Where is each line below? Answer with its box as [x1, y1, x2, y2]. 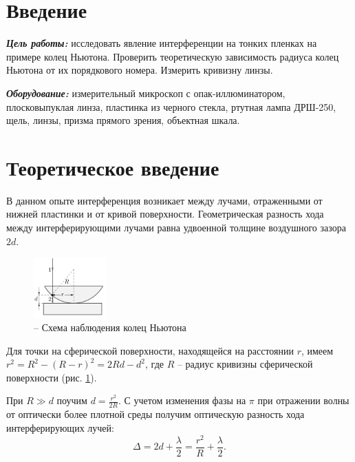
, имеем [301, 343, 334, 357]
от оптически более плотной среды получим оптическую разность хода [6, 407, 305, 421]
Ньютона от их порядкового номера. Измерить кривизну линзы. [6, 63, 273, 77]
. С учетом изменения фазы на [118, 393, 246, 408]
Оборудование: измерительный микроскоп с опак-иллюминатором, [6, 85, 286, 100]
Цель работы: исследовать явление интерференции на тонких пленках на [6, 36, 317, 50]
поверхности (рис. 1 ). [6, 370, 97, 384]
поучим [56, 393, 87, 408]
